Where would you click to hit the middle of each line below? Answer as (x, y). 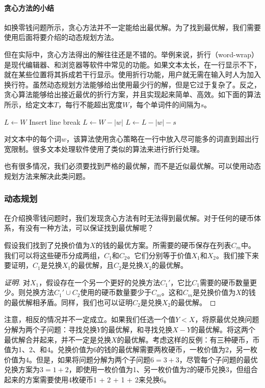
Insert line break (55, 121)
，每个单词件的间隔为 (165, 104)
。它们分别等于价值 (159, 255)
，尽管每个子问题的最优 (218, 359)
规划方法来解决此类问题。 (47, 176)
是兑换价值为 (214, 292)
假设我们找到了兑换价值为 (47, 245)
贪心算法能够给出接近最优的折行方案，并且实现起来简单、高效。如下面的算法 (132, 94)
